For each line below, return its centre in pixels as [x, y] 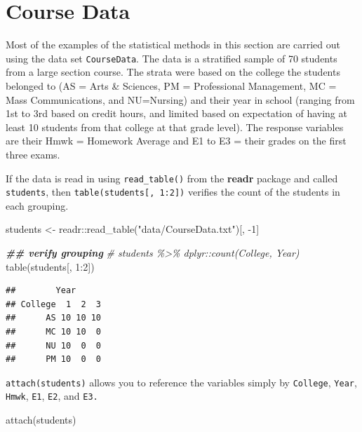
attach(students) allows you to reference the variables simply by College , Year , [181, 382]
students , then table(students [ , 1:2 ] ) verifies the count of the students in [173, 192]
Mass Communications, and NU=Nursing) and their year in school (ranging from [180, 99]
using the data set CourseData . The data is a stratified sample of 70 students [172, 58]
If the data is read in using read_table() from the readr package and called [172, 178]
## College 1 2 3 [54, 304]
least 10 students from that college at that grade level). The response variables [175, 127]
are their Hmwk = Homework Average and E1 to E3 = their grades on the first [176, 141]
